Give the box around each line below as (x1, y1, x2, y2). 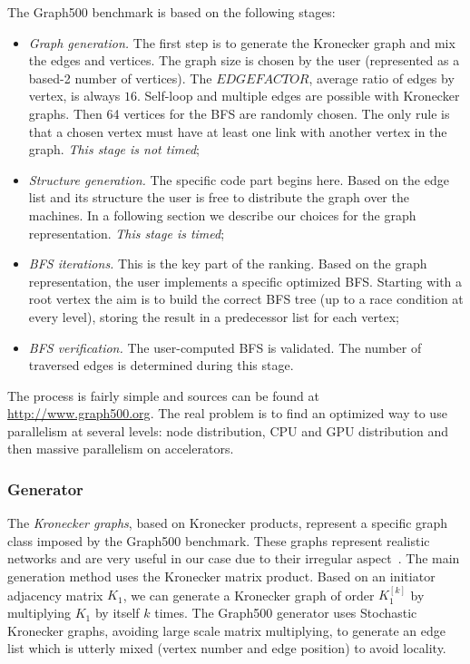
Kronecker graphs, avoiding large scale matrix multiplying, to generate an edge (7, 620, 446, 640)
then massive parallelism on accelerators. (7, 439, 234, 458)
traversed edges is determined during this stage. (28, 356, 294, 375)
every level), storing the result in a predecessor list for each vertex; (28, 307, 399, 326)
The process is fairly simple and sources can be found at (7, 386, 319, 405)
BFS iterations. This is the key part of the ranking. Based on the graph (28, 254, 427, 273)
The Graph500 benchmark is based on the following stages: (7, 3, 336, 21)
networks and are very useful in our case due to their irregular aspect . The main (7, 549, 460, 568)
